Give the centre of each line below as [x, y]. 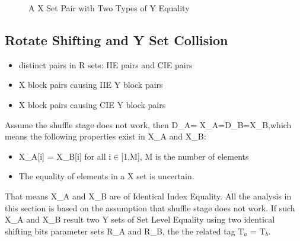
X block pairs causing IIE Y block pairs [91, 85]
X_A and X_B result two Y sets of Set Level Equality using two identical [140, 219]
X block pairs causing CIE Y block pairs [92, 104]
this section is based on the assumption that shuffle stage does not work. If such [150, 207]
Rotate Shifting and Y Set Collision [117, 39]
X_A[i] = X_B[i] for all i [65, 156]
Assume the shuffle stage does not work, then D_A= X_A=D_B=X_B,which [148, 124]
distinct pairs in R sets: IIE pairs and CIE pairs [106, 64]
